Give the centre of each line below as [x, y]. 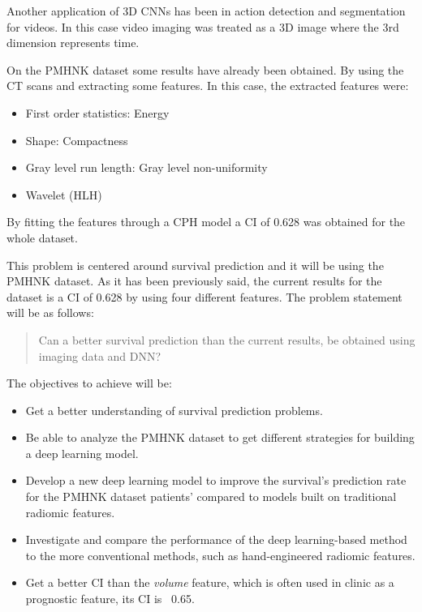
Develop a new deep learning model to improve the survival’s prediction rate [216, 480]
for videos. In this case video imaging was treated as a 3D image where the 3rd [203, 26]
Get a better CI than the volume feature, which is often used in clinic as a [210, 582]
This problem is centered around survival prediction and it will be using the [195, 265]
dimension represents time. [73, 43]
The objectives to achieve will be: [89, 383]
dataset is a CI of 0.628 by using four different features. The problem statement [205, 296]
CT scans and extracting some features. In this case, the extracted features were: [208, 86]
